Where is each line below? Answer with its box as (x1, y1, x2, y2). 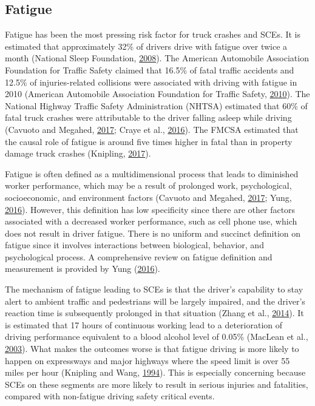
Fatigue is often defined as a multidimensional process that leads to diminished (5, 167, 299, 180)
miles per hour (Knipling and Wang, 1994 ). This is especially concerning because (5, 366, 306, 379)
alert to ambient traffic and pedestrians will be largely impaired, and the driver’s (5, 294, 305, 307)
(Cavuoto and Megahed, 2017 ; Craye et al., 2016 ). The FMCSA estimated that (5, 123, 299, 135)
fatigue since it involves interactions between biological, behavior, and (5, 239, 264, 251)
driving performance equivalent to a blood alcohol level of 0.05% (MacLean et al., (5, 330, 308, 343)
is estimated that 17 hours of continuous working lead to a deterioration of (5, 318, 283, 331)
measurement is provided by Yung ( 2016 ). (5, 262, 160, 275)
